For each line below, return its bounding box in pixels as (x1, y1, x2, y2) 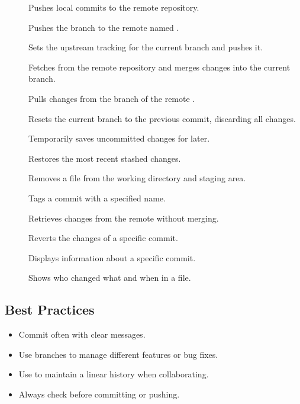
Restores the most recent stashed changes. (28, 152, 181, 164)
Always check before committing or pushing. (18, 387, 180, 400)
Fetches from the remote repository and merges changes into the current (28, 60, 291, 73)
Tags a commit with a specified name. (28, 191, 166, 204)
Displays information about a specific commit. (28, 251, 196, 264)
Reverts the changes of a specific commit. (28, 232, 178, 244)
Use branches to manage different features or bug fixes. (18, 348, 218, 360)
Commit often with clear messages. (18, 328, 146, 341)
